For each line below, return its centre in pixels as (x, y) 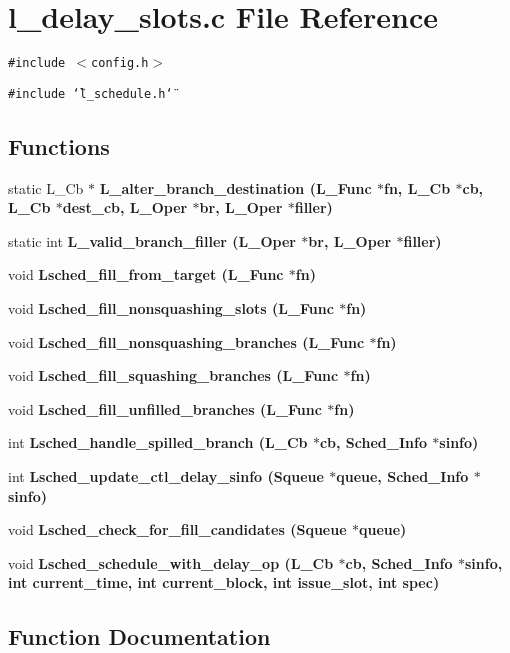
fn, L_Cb (417, 187)
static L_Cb (46, 187)
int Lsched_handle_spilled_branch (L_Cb (158, 442)
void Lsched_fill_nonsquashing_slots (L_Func (171, 308)
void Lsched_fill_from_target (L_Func (146, 274)
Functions (59, 145)
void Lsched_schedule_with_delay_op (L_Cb (171, 562)
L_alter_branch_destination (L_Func (235, 187)
